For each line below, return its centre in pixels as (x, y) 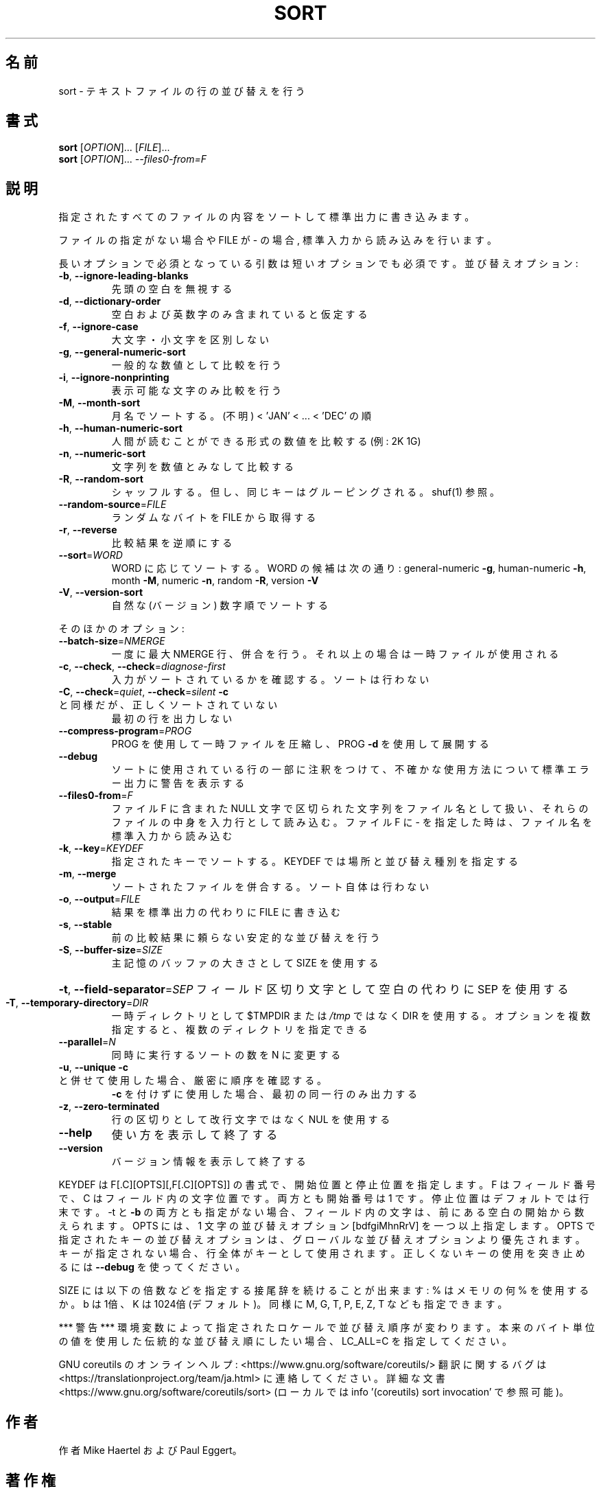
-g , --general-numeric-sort (122, 352)
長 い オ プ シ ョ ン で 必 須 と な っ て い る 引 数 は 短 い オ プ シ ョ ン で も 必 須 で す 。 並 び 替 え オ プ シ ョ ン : (318, 264)
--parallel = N (87, 1042)
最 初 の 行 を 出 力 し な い (172, 719)
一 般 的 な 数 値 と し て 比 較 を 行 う (196, 365)
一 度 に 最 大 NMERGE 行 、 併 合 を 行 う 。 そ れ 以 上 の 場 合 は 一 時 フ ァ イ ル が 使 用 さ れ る (335, 654)
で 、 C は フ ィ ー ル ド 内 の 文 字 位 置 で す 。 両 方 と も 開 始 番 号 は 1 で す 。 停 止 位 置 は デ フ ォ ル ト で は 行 (324, 1199)
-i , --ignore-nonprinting (114, 378)
